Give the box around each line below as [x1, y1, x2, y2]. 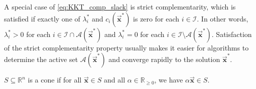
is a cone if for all [28, 74, 82, 85]
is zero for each [133, 13, 179, 23]
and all [104, 74, 125, 85]
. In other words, [197, 13, 248, 23]
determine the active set [4, 54, 78, 64]
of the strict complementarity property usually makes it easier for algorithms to [4, 42, 249, 52]
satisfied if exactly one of [4, 13, 80, 23]
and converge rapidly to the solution [108, 54, 220, 64]
